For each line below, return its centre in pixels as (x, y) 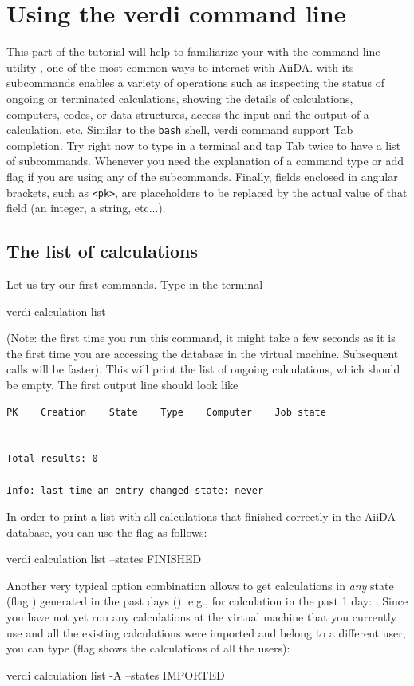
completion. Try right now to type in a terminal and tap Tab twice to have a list (204, 145)
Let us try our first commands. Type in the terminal (135, 284)
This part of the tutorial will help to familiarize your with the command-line (193, 51)
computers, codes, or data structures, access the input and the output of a (188, 114)
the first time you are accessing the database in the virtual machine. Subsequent (203, 353)
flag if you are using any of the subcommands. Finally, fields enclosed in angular (202, 176)
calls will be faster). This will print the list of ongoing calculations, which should (203, 369)
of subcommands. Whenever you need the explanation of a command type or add (205, 161)
